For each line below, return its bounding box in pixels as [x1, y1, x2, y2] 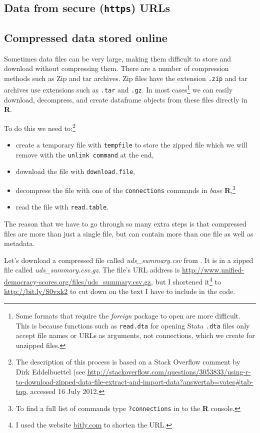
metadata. [4, 238, 35, 248]
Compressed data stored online [4, 29, 167, 45]
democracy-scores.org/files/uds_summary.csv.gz [4, 276, 151, 286]
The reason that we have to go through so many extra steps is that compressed [4, 218, 246, 229]
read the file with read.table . [15, 201, 109, 212]
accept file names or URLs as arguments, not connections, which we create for [15, 330, 255, 340]
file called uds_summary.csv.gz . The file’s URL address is [4, 264, 180, 275]
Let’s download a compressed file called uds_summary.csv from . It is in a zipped [4, 254, 253, 265]
